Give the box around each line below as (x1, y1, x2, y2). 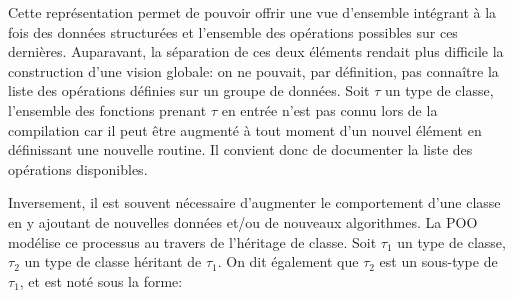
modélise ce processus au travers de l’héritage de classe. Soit (8, 231, 377, 252)
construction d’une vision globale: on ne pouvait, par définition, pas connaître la (8, 60, 499, 81)
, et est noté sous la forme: (19, 270, 183, 291)
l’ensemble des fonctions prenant (8, 99, 207, 120)
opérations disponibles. (8, 158, 148, 179)
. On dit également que (217, 251, 359, 272)
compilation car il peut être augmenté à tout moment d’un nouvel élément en (8, 119, 482, 140)
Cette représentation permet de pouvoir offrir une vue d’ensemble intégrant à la (8, 2, 497, 22)
